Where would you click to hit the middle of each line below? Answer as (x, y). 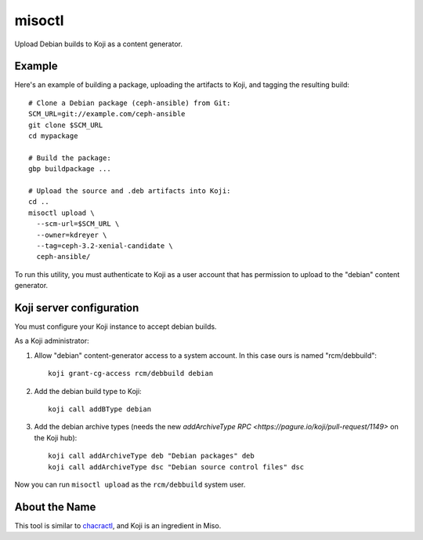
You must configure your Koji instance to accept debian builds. (116, 327)
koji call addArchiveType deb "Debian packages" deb (151, 456)
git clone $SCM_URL (66, 125)
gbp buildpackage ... (70, 169)
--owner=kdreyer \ (72, 235)
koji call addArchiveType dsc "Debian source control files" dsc (176, 467)
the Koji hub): (56, 438)
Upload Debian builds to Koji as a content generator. (99, 44)
